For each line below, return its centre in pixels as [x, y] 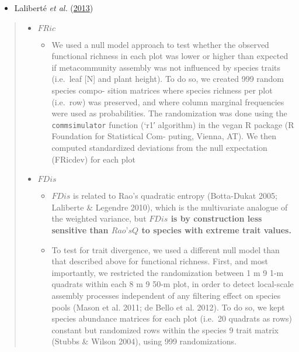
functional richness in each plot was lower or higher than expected [170, 56]
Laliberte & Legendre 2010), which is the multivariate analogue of [170, 207]
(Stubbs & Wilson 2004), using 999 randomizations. [144, 341]
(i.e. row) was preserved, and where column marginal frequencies [168, 101]
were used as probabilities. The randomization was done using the [169, 113]
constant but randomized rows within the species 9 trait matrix [165, 329]
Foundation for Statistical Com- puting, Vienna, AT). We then [164, 136]
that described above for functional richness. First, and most [160, 261]
